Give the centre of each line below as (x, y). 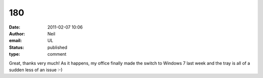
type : (15, 54)
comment (57, 54)
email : (15, 41)
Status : (17, 47)
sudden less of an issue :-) (36, 70)
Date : (15, 27)
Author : (17, 33)
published (57, 47)
